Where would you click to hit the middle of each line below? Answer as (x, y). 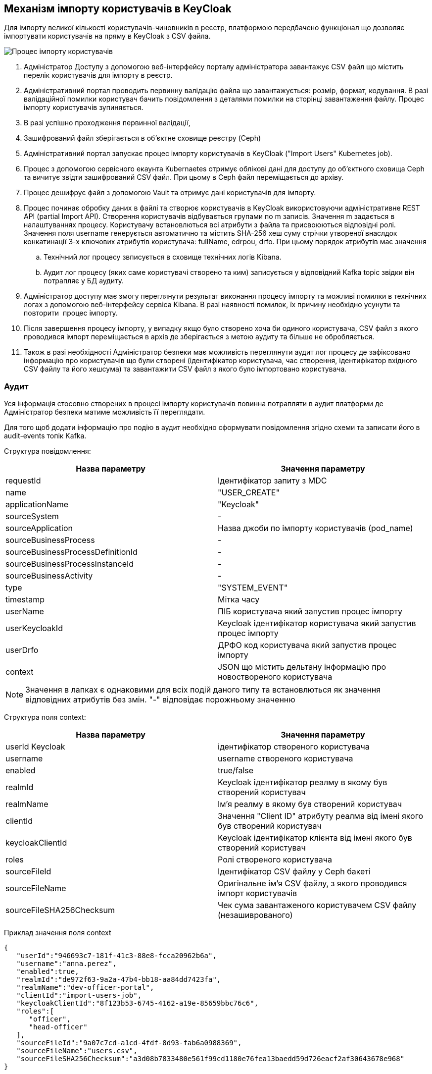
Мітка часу (239, 600)
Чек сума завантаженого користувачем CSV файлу (317, 905)
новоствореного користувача (275, 677)
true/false (236, 771)
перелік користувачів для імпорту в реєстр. (98, 75)
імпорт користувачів (258, 893)
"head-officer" (58, 1027)
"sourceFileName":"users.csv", (77, 1051)
